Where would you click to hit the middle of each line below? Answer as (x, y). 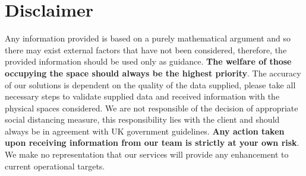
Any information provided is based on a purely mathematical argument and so (148, 38)
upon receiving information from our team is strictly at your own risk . (152, 143)
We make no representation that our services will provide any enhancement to (147, 154)
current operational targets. (55, 166)
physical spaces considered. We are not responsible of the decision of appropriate (152, 108)
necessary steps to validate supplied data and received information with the (142, 96)
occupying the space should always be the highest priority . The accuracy (153, 73)
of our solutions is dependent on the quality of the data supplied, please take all (150, 84)
